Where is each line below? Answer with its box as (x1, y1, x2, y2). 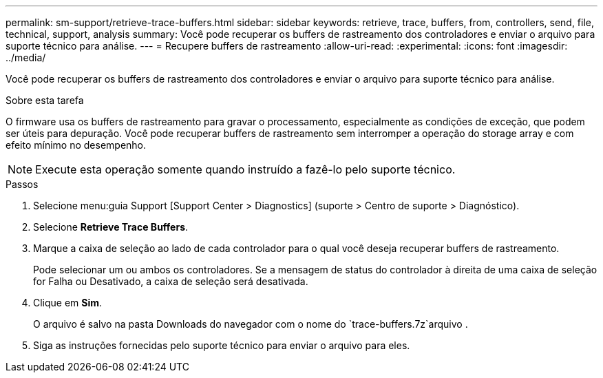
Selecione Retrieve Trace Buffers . (33, 221, 189, 233)
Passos (6, 178, 39, 190)
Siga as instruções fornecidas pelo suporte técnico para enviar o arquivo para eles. (33, 339, 410, 351)
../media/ (6, 52, 46, 63)
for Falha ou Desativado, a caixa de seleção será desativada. (33, 275, 308, 287)
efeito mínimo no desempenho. (6, 139, 147, 151)
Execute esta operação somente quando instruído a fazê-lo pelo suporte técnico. (35, 162, 456, 176)
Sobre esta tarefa (6, 94, 84, 106)
